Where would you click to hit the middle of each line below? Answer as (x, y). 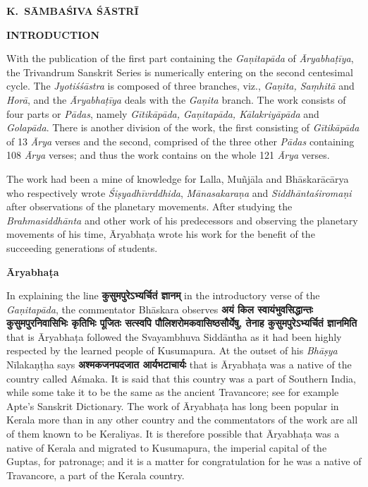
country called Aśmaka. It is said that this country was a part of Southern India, (182, 378)
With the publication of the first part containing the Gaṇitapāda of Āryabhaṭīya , (180, 58)
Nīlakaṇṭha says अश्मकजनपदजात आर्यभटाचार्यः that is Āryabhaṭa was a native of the (179, 365)
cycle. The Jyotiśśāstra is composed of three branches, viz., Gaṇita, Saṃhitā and (180, 86)
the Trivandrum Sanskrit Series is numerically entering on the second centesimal (180, 72)
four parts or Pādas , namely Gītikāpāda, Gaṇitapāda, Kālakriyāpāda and (163, 113)
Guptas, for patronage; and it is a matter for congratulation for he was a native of (184, 461)
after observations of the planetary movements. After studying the (149, 206)
